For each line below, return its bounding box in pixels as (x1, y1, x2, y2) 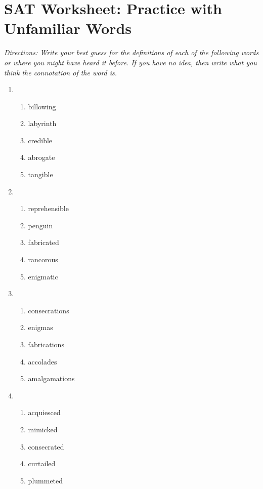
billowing (28, 101, 56, 111)
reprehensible (28, 203, 69, 214)
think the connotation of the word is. (4, 67, 117, 77)
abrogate (28, 152, 55, 162)
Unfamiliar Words (4, 18, 132, 38)
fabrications (28, 339, 64, 349)
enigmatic (28, 271, 58, 281)
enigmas (28, 322, 53, 333)
